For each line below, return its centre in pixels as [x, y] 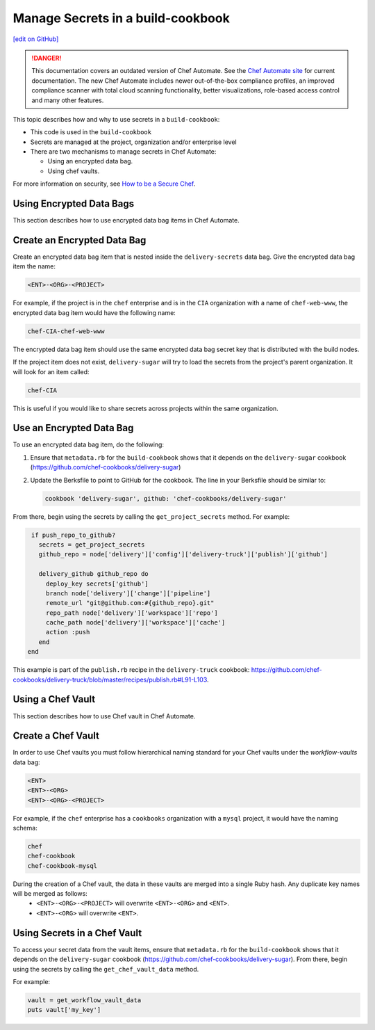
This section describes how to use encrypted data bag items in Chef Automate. [126, 220]
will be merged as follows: [50, 894]
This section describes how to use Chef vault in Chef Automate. [104, 716]
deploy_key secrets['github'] [97, 584]
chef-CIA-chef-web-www [66, 331]
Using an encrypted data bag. [90, 161]
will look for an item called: [51, 371]
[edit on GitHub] [36, 39]
